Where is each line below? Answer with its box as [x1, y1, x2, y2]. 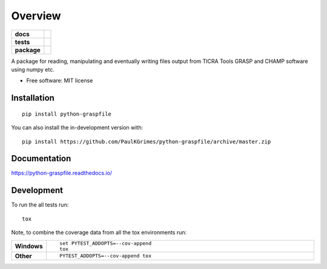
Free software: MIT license [26, 77, 93, 84]
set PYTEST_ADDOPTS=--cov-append [59, 240, 151, 247]
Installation [11, 93, 54, 103]
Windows [15, 242, 43, 250]
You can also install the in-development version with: [11, 124, 144, 131]
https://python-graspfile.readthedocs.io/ [11, 170, 112, 177]
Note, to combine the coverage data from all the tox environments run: [11, 229, 187, 236]
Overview [11, 9, 61, 22]
